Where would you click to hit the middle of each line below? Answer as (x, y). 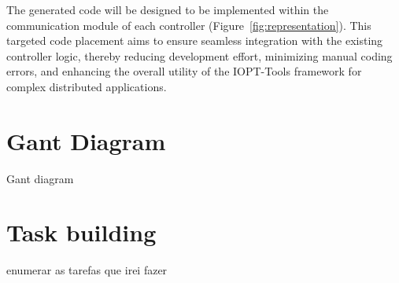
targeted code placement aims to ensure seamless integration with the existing (195, 40)
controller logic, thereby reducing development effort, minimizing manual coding (199, 55)
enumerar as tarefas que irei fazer (87, 270)
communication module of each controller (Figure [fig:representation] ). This (189, 25)
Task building (81, 232)
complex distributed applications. (87, 86)
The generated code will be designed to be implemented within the (168, 9)
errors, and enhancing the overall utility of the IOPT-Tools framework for (184, 71)
